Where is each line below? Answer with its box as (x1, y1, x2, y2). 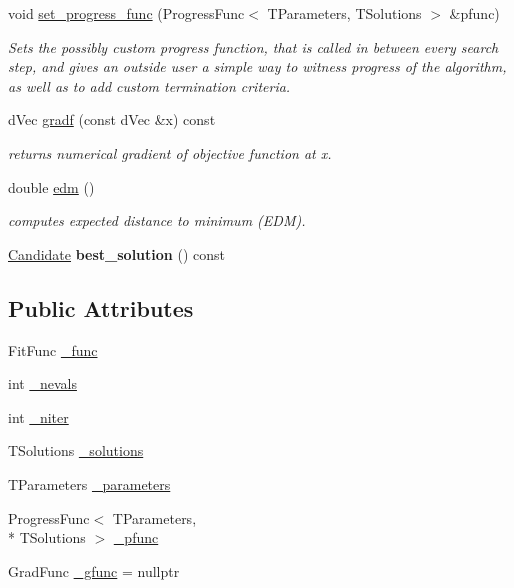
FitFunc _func (8, 339, 98, 360)
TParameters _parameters (8, 473, 171, 494)
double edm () (8, 176, 95, 197)
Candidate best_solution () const (8, 243, 225, 264)
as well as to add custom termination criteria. (8, 75, 291, 96)
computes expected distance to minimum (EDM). (8, 210, 306, 231)
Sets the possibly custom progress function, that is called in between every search (8, 36, 499, 57)
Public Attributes (8, 292, 194, 323)
